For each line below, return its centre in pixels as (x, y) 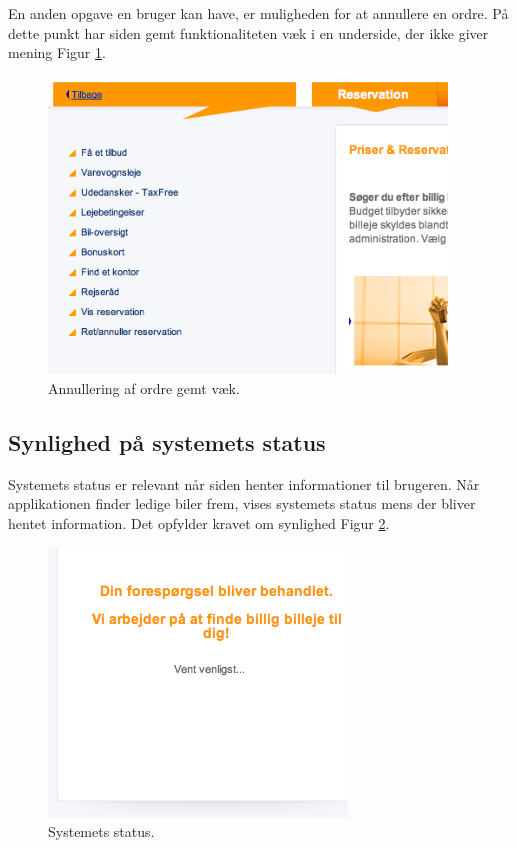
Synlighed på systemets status (167, 441)
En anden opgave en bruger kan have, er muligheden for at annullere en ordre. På (258, 13)
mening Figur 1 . (57, 52)
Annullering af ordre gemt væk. (144, 387)
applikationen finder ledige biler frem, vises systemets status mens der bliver (242, 503)
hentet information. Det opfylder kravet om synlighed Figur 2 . (199, 522)
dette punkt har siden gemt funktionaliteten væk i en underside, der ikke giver (248, 32)
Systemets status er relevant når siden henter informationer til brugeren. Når (244, 483)
